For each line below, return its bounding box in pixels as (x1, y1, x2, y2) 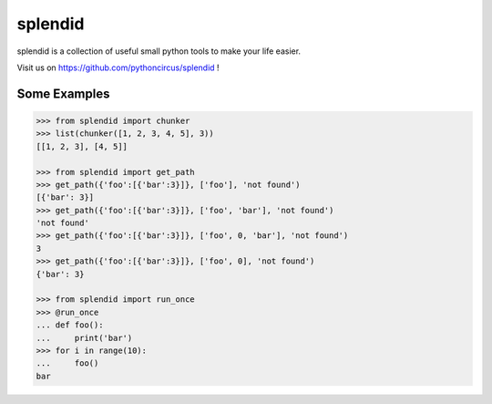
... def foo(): (36, 320, 104, 330)
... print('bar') (36, 333, 133, 343)
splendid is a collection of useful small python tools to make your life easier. (16, 46, 301, 57)
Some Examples (16, 86, 110, 101)
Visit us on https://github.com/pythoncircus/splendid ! (16, 62, 220, 73)
